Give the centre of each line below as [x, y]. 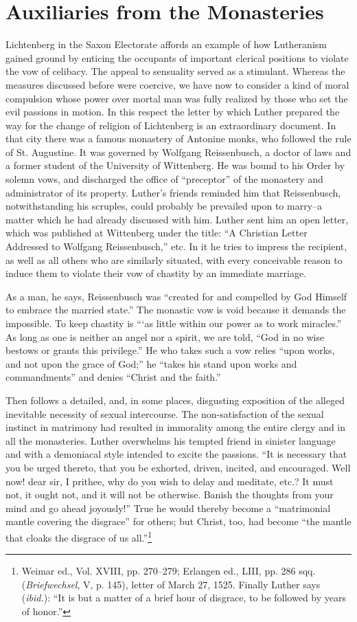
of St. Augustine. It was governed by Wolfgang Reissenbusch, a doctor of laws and [178, 152]
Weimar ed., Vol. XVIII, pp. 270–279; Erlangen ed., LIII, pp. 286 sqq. [169, 571]
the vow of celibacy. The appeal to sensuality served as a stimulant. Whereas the [175, 71]
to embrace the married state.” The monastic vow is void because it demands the [176, 310]
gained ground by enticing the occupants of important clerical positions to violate [177, 57]
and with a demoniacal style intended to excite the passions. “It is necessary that [176, 454]
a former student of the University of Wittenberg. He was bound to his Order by [175, 165]
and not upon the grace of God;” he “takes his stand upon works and [151, 363]
